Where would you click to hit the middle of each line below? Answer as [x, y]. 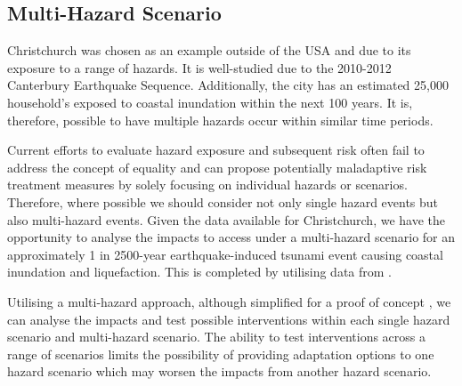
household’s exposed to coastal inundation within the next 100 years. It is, [210, 102]
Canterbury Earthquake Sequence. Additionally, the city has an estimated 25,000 [228, 85]
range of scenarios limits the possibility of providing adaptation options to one [221, 354]
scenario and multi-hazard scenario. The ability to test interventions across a [217, 337]
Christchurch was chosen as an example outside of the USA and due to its [209, 50]
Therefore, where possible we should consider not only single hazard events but [223, 201]
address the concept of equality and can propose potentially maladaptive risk [217, 167]
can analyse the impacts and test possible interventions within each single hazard [229, 319]
